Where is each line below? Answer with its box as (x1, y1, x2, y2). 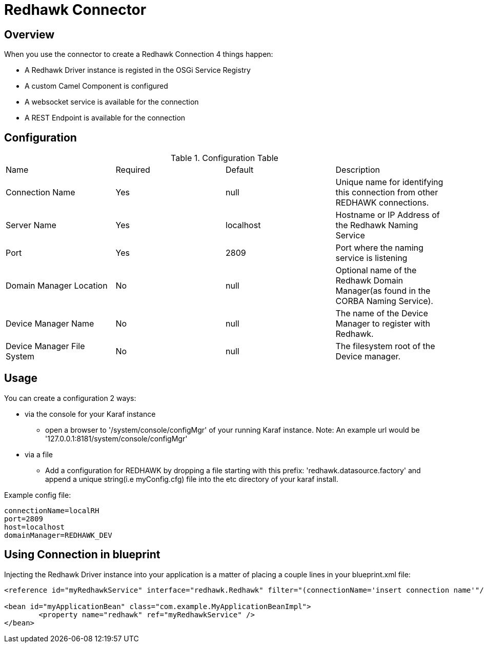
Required (115, 165, 150, 175)
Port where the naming (335, 242, 423, 253)
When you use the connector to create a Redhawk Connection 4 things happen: (4, 50, 273, 59)
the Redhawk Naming (335, 220, 418, 231)
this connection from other (335, 187, 438, 198)
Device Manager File (6, 341, 85, 352)
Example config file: (4, 490, 71, 499)
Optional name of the (335, 265, 417, 276)
